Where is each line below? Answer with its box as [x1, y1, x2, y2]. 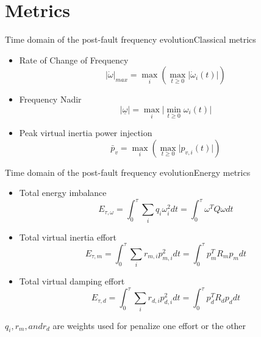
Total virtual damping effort [19, 275, 125, 288]
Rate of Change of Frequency [19, 53, 129, 66]
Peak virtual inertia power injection [19, 126, 152, 139]
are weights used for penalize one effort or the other [52, 319, 246, 332]
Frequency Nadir [19, 93, 82, 106]
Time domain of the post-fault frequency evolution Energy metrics [5, 165, 251, 178]
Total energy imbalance [19, 186, 107, 199]
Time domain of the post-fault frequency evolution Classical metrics [5, 33, 256, 46]
